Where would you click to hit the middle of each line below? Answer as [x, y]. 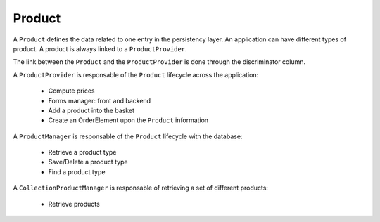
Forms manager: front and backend [100, 100]
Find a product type [77, 171]
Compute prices [71, 91]
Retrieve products [74, 204]
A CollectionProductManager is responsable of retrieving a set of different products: [141, 188]
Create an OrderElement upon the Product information [128, 120]
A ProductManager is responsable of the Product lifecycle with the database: [128, 136]
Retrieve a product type [82, 152]
